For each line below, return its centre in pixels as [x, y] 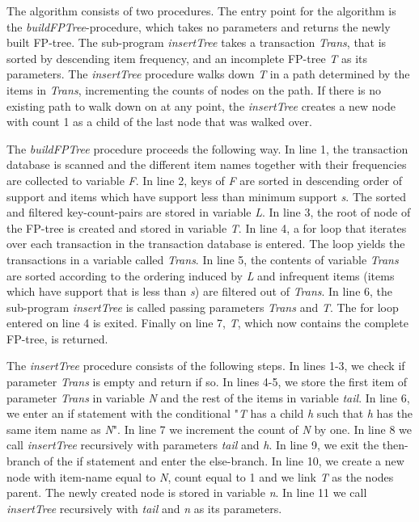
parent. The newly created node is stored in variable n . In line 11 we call [187, 493]
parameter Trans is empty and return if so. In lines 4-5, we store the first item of [207, 382]
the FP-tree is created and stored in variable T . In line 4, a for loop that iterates [207, 227]
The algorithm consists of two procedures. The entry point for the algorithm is [201, 11]
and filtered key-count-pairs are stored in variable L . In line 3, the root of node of [209, 212]
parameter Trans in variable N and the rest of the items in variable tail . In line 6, [208, 397]
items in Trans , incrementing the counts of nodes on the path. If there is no [194, 89]
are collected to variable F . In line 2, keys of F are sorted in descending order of [204, 180]
